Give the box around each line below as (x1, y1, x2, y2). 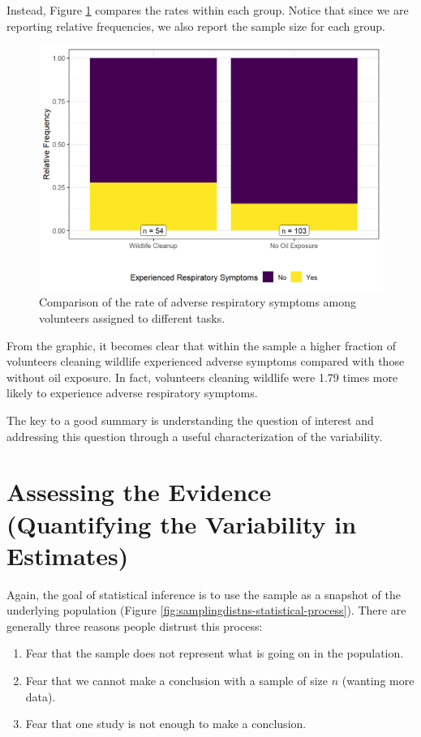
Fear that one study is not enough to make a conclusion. (25, 715, 307, 732)
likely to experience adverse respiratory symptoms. (6, 384, 258, 401)
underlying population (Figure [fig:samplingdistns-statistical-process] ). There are (6, 602, 406, 619)
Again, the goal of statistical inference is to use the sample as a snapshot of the (6, 585, 401, 602)
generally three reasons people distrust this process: (6, 617, 263, 634)
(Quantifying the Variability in (6, 507, 357, 540)
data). (25, 688, 56, 705)
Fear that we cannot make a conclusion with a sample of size (25, 672, 328, 689)
